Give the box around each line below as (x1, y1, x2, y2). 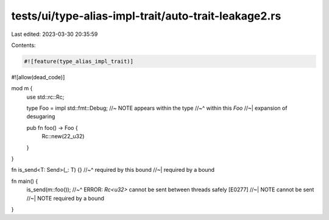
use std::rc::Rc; (26, 93, 65, 101)
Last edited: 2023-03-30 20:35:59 (11, 30, 98, 38)
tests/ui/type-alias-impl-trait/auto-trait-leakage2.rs (11, 9, 281, 23)
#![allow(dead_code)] (11, 73, 65, 80)
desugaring (26, 113, 55, 120)
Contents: (11, 41, 36, 49)
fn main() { (11, 177, 38, 185)
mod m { (11, 85, 33, 92)
